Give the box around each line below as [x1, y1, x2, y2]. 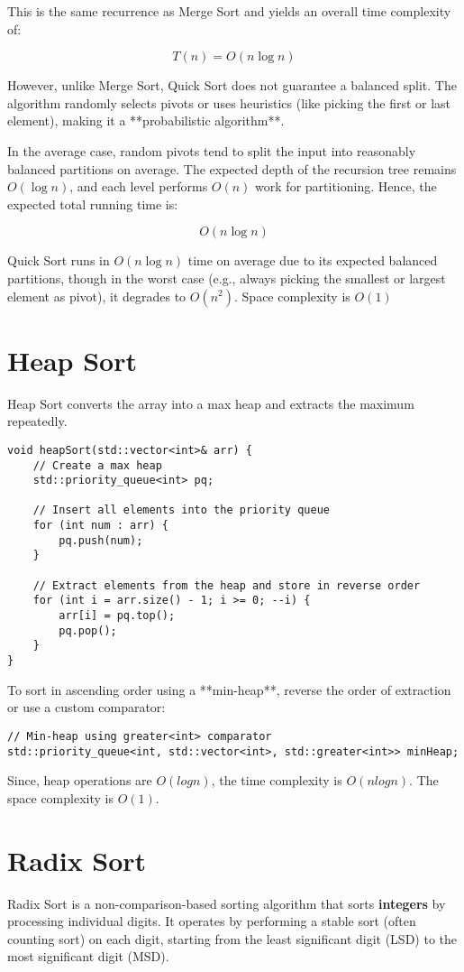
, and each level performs [69, 177, 208, 196]
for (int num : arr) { [32, 519, 168, 532]
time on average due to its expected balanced [187, 251, 438, 270]
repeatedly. [7, 412, 68, 430]
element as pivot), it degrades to [7, 286, 187, 305]
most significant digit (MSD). [7, 947, 169, 966]
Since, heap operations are [7, 771, 152, 790]
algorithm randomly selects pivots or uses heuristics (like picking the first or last [7, 93, 451, 112]
